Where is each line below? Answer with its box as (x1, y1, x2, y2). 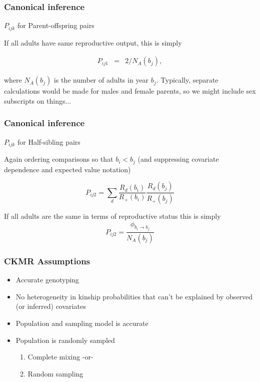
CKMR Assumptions (4, 254, 90, 267)
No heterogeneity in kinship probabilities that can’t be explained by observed (15, 291, 253, 301)
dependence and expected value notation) (4, 164, 131, 174)
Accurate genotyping (15, 274, 79, 285)
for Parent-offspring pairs (17, 20, 94, 31)
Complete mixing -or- (27, 351, 93, 362)
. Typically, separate (156, 75, 218, 85)
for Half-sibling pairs (17, 136, 80, 147)
